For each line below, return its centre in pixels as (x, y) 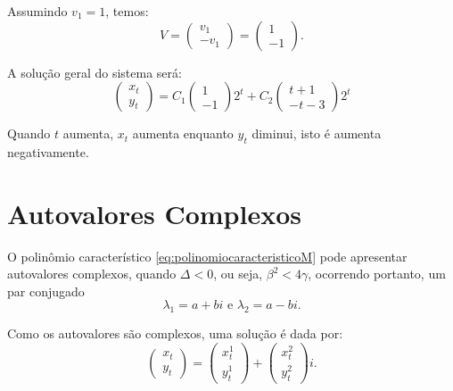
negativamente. (48, 151)
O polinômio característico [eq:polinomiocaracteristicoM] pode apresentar (207, 256)
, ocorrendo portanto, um (377, 274)
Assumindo (37, 11)
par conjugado (46, 291)
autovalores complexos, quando (92, 274)
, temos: (127, 11)
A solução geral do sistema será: (95, 72)
